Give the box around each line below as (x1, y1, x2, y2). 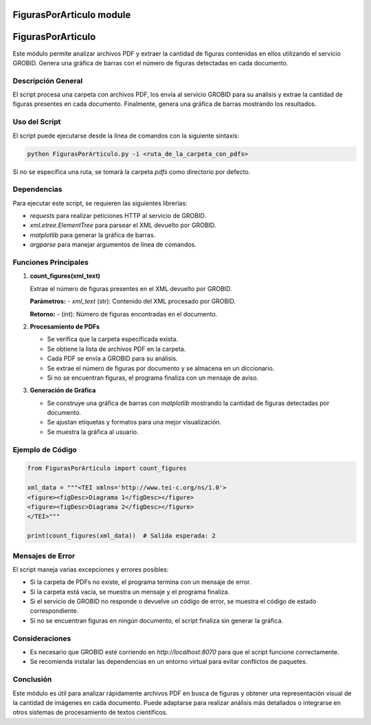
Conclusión (12, 675, 52, 684)
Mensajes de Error (12, 551, 76, 561)
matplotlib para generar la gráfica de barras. (30, 230, 156, 239)
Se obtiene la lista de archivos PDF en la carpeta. (47, 345, 186, 353)
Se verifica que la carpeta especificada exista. (47, 335, 179, 343)
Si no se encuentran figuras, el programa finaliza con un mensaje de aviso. (47, 374, 259, 382)
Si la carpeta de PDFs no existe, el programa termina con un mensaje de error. (30, 578, 251, 586)
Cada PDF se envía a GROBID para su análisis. (47, 354, 178, 362)
